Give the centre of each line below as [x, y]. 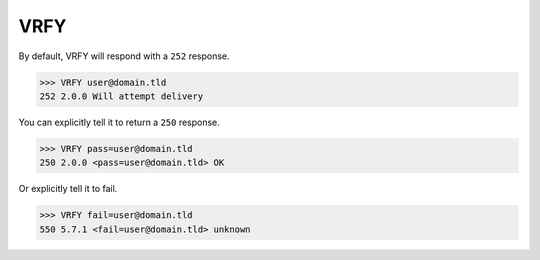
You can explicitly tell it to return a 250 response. [119, 122]
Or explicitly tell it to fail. [68, 189]
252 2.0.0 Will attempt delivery [121, 96]
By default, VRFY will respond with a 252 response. [124, 56]
